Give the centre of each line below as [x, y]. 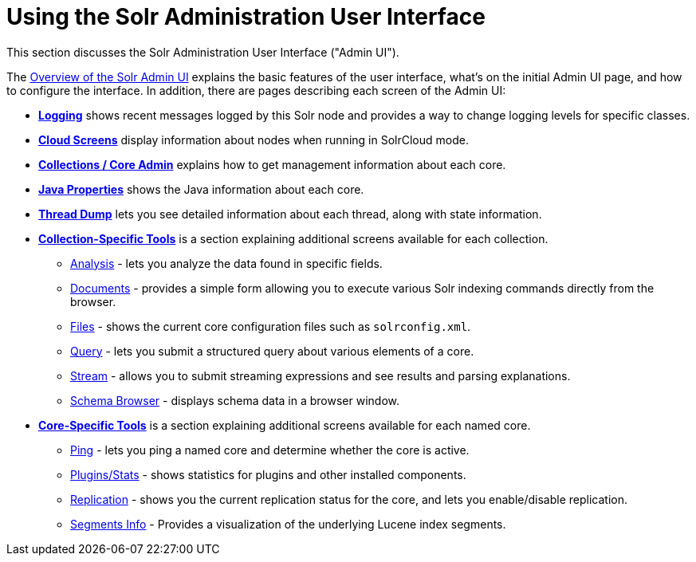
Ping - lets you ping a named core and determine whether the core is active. [270, 450]
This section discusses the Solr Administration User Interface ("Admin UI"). [203, 52]
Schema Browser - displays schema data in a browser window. [235, 400]
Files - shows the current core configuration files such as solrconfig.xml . [271, 326]
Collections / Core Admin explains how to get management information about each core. [272, 164]
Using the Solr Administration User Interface [246, 17]
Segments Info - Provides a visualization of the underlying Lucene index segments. [288, 524]
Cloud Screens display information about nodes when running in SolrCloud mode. [254, 140]
